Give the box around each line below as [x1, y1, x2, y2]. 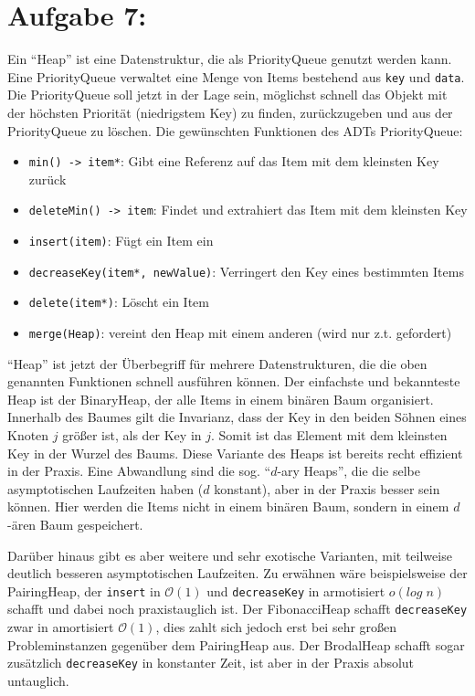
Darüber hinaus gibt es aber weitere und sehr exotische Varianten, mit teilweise [7, 545, 452, 564]
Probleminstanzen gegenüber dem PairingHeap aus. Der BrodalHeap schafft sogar [7, 635, 465, 654]
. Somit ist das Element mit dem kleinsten [211, 426, 448, 445]
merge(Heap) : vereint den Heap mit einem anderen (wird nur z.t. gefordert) [28, 323, 452, 343]
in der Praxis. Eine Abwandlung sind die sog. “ [7, 461, 271, 480]
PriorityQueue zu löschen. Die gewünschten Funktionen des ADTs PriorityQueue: [7, 121, 463, 140]
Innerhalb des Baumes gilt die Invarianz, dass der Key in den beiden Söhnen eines [7, 407, 467, 427]
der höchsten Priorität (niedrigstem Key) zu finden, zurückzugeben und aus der [7, 102, 453, 121]
